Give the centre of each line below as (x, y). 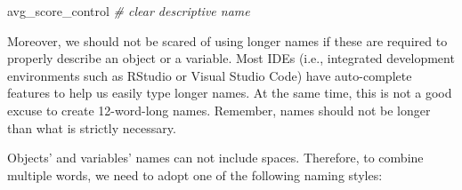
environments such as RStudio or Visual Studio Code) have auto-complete (210, 75)
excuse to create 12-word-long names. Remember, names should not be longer (219, 110)
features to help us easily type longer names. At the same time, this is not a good (230, 93)
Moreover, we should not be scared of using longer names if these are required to (227, 40)
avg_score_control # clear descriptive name (129, 11)
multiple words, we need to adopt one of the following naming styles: (195, 174)
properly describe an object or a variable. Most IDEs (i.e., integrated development (231, 58)
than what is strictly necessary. (92, 127)
